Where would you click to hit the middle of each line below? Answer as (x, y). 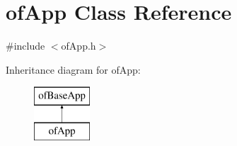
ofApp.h (79, 46)
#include (25, 46)
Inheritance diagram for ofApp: (73, 69)
